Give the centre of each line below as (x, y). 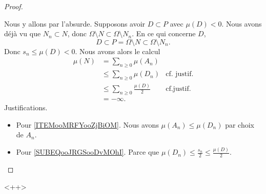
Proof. (14, 6)
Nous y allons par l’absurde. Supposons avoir (75, 23)
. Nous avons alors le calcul (118, 51)
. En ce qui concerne (164, 33)
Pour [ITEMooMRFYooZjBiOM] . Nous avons (87, 124)
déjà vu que (23, 33)
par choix (240, 124)
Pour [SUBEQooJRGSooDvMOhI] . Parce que (88, 152)
